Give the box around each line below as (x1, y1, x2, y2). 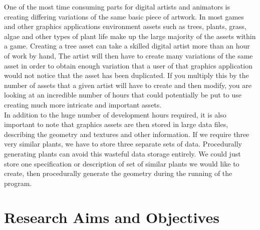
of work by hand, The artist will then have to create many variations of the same (4, 50, 253, 60)
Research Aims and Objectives (4, 207, 219, 227)
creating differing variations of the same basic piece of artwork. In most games (4, 11, 244, 21)
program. (4, 177, 32, 188)
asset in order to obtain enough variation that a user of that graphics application (4, 60, 252, 70)
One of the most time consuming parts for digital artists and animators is (4, 1, 230, 11)
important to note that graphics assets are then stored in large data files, (4, 119, 228, 129)
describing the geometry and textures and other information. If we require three (4, 128, 249, 139)
